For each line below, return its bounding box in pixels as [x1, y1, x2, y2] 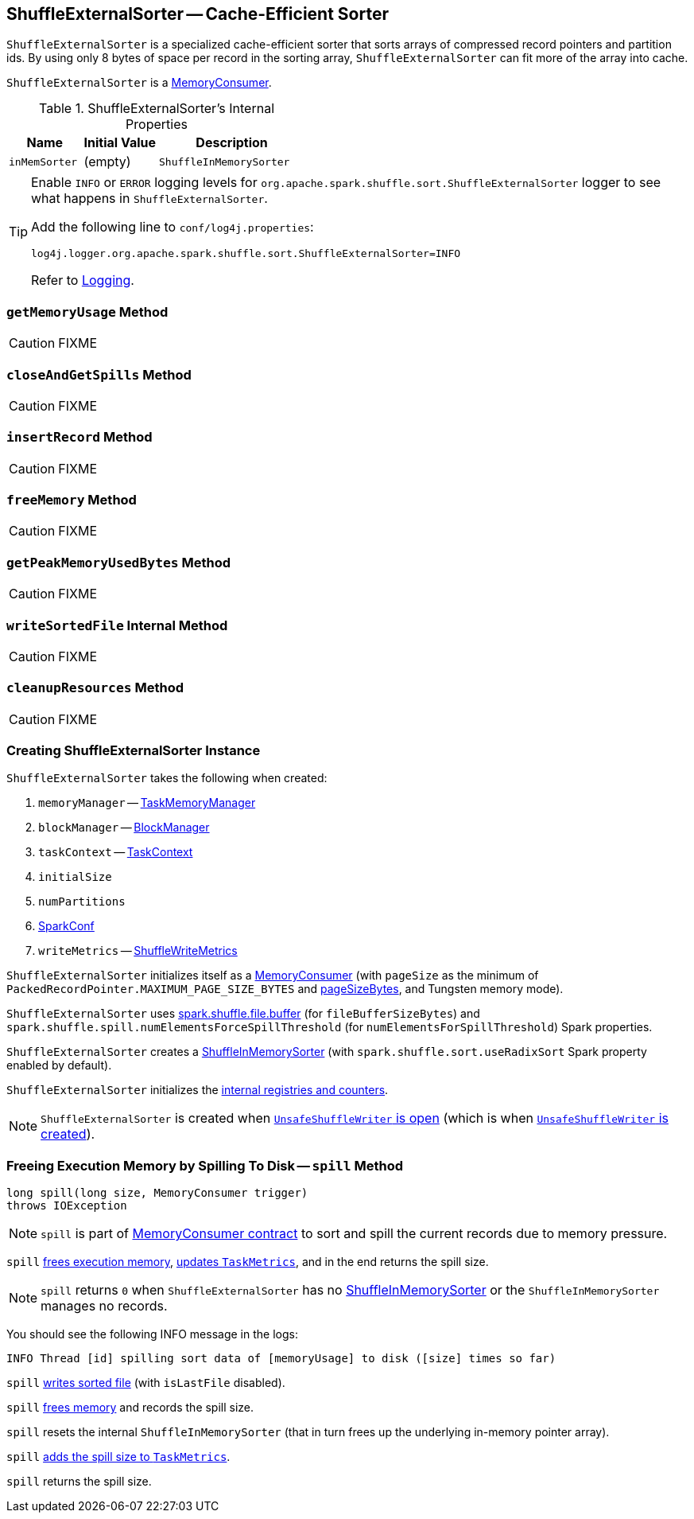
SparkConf [38, 919, 95, 933]
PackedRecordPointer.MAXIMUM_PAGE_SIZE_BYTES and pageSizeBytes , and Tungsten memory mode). [6, 982, 564, 996]
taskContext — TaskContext [38, 845, 193, 859]
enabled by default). [6, 1058, 112, 1073]
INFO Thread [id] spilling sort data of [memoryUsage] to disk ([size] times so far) [6, 1352, 556, 1365]
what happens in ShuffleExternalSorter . [31, 190, 268, 207]
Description [196, 134, 268, 151]
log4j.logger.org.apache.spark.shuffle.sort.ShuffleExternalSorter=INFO [31, 247, 461, 260]
